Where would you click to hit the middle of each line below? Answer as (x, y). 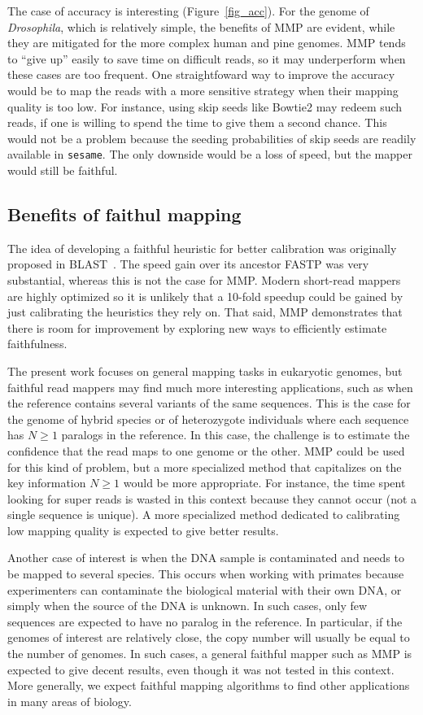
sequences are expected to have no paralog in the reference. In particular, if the (205, 621)
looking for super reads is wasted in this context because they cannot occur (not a (212, 498)
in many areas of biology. (70, 701)
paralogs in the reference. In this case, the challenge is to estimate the (235, 435)
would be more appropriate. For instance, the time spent (264, 483)
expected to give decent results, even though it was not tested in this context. (201, 669)
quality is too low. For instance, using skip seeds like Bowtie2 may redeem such (205, 106)
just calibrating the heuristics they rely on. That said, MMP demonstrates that (205, 312)
